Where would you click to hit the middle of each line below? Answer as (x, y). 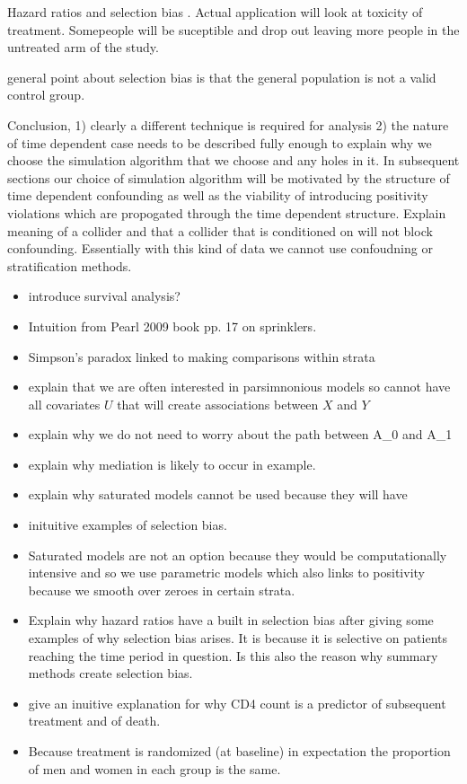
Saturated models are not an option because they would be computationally (238, 555)
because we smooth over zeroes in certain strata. (162, 590)
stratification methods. (70, 265)
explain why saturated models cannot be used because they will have (218, 494)
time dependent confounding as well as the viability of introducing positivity (218, 195)
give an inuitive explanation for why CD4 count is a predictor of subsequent (237, 703)
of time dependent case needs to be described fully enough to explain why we (220, 142)
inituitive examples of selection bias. (128, 525)
